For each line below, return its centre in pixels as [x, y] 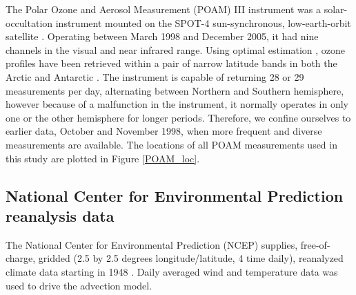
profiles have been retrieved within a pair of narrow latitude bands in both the [171, 63]
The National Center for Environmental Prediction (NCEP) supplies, [152, 244]
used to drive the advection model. [79, 285]
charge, [21, 258]
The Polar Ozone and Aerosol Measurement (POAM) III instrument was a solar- [177, 9]
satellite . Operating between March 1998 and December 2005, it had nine [162, 36]
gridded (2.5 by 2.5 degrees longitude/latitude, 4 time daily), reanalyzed [191, 258]
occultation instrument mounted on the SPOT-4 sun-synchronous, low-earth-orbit [178, 22]
